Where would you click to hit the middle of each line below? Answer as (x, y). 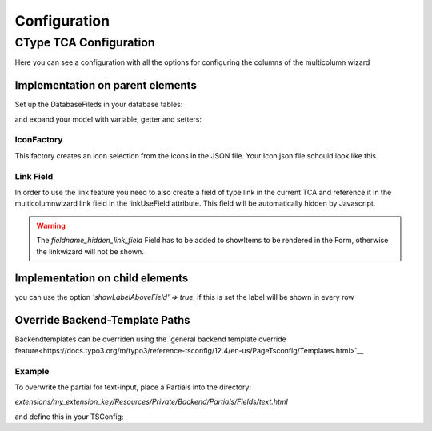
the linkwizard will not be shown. (90, 251)
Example (32, 371)
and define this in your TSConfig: (69, 417)
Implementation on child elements (102, 279)
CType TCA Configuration (85, 42)
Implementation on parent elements (106, 85)
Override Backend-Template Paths (103, 320)
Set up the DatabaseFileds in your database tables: (99, 105)
